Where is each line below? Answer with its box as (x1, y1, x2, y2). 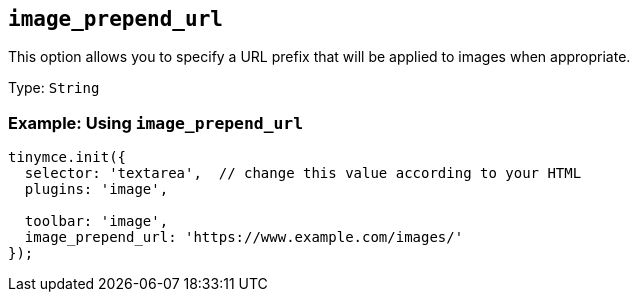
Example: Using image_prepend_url (8, 112, 304, 133)
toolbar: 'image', (24, 213, 169, 230)
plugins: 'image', (24, 181, 169, 198)
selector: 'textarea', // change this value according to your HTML (24, 165, 582, 182)
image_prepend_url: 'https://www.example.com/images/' (24, 229, 464, 246)
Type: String (8, 79, 100, 97)
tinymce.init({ (8, 149, 127, 166)
